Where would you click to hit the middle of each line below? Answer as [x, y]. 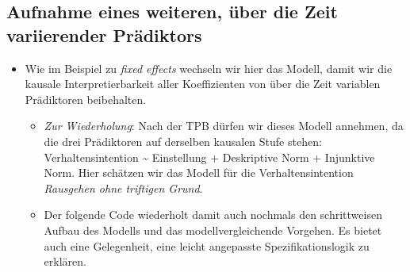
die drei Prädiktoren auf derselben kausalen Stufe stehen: [183, 141]
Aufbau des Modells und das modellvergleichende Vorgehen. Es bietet [213, 230]
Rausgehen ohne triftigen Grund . [123, 188]
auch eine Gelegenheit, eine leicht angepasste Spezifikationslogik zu [207, 245]
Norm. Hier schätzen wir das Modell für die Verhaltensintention [199, 172]
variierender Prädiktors [104, 34]
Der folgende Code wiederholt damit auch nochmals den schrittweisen [213, 215]
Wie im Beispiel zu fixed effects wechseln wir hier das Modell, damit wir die [209, 68]
